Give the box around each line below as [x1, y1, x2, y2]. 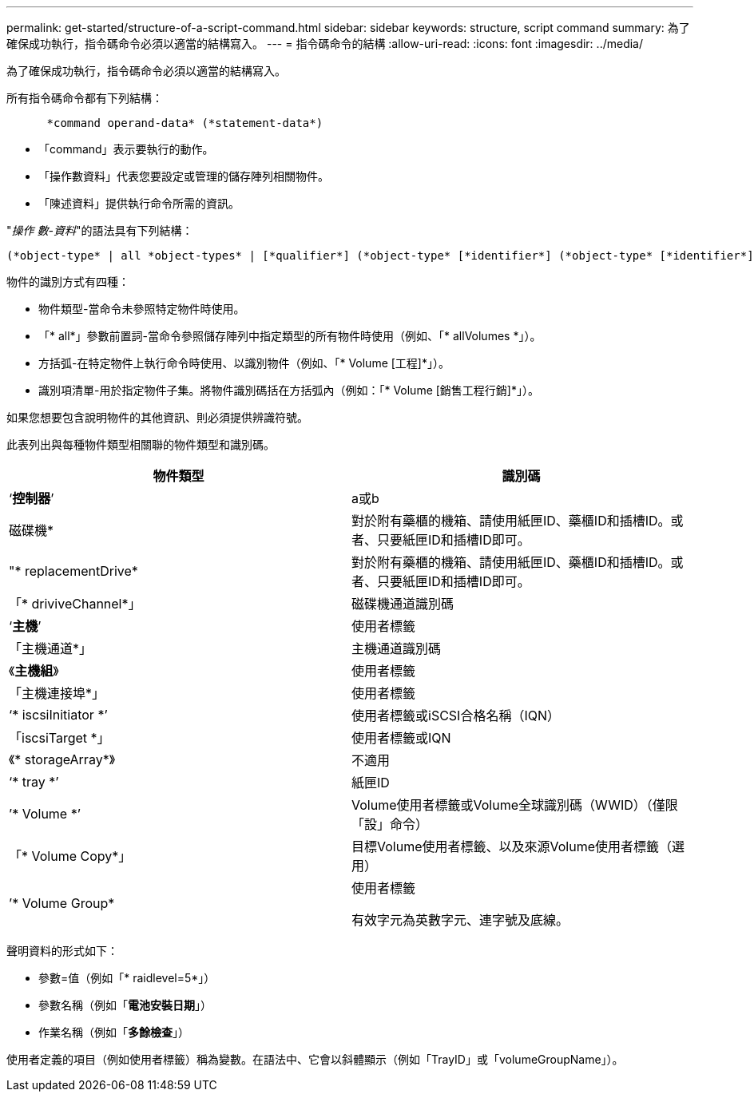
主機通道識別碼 [351, 640, 442, 656]
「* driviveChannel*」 [9, 596, 141, 612]
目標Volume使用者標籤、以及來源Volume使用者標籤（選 [351, 838, 685, 854]
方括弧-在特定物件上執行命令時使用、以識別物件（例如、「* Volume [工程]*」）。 [38, 356, 450, 370]
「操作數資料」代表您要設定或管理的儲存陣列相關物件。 [38, 169, 329, 183]
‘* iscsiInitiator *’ [9, 707, 108, 723]
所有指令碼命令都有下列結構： [6, 91, 163, 105]
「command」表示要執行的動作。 [38, 142, 214, 156]
